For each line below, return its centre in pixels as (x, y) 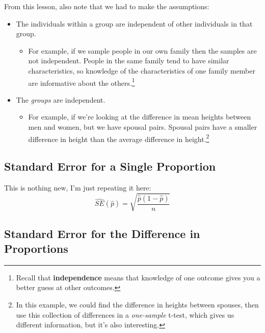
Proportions (36, 248)
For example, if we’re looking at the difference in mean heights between (140, 117)
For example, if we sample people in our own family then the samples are (142, 50)
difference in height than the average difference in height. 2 (119, 138)
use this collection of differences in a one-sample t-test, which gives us (125, 314)
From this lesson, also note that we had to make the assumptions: (107, 6)
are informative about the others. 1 (82, 82)
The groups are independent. (61, 99)
